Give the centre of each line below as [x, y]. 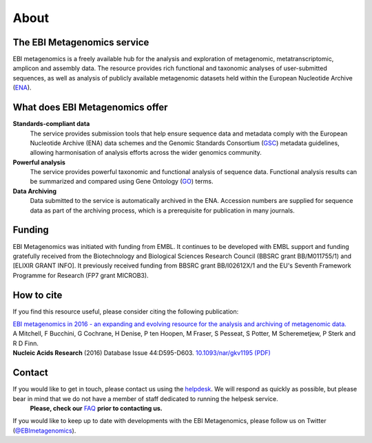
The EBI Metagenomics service [81, 42]
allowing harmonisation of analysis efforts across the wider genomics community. [146, 153]
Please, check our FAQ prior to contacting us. [96, 408]
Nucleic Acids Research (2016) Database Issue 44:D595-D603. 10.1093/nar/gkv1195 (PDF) [142, 353]
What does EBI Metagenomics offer [90, 108]
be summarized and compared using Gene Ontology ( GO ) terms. [122, 182]
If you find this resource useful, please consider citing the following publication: [126, 311]
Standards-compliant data [51, 124]
